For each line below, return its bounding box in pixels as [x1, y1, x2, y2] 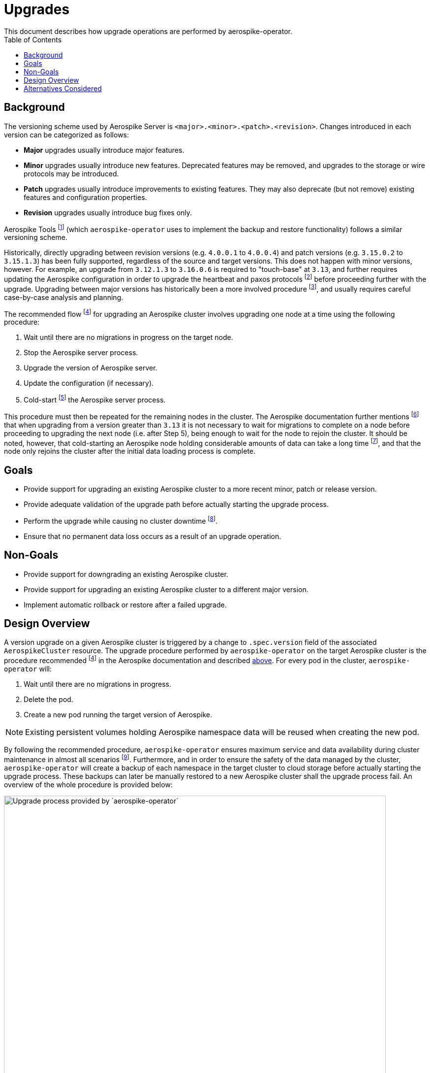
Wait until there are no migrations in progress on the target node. [24, 333, 233, 342]
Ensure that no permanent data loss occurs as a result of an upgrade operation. [24, 532, 281, 540]
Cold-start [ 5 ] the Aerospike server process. [24, 394, 166, 404]
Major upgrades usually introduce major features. [24, 145, 184, 154]
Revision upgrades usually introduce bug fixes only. [24, 208, 192, 217]
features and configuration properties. [24, 193, 147, 201]
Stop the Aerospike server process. [24, 348, 138, 357]
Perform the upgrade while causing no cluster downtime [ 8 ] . [24, 515, 218, 525]
